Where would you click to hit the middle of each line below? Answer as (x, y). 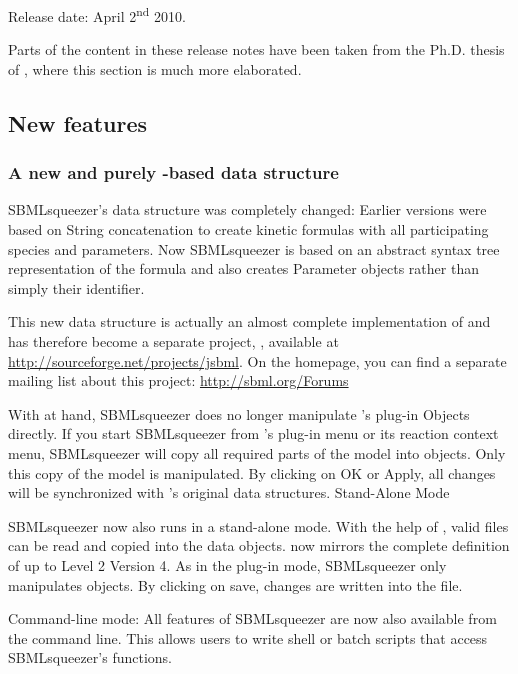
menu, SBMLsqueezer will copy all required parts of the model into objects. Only (257, 452)
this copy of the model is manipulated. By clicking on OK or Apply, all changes (252, 472)
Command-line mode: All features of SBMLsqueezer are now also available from (252, 618)
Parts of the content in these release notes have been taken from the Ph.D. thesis (256, 49)
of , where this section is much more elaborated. (155, 68)
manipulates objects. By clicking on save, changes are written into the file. (235, 584)
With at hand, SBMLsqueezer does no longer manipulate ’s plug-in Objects (239, 413)
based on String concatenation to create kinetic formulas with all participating (248, 229)
